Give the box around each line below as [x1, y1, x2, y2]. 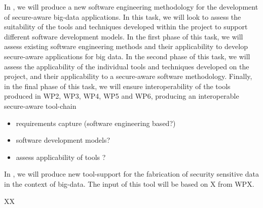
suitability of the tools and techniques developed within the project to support [4, 21, 248, 32]
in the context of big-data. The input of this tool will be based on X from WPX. [4, 178, 254, 189]
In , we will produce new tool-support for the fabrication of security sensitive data [4, 169, 259, 179]
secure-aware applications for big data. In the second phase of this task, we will [4, 51, 250, 61]
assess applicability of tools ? [16, 151, 106, 162]
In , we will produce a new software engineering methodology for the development [4, 2, 258, 12]
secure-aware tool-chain [4, 100, 77, 111]
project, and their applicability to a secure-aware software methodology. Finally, [4, 71, 252, 81]
